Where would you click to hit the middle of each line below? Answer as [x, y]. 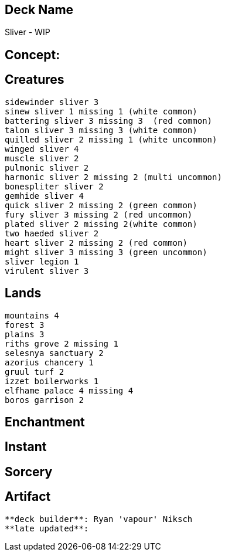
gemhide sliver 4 [44, 196]
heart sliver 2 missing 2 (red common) [96, 243]
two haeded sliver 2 [52, 233]
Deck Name [39, 10]
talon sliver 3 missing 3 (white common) [101, 130]
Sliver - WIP [28, 32]
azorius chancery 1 [49, 362]
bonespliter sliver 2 [54, 186]
